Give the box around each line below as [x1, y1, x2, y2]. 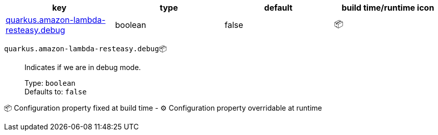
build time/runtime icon [342, 3, 434, 13]
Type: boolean [25, 79, 76, 87]
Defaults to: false [25, 87, 87, 96]
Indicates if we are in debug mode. [25, 63, 141, 72]
